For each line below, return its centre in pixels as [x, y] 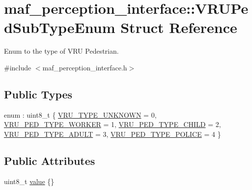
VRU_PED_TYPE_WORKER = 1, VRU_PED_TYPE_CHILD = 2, [112, 124]
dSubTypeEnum [60, 27]
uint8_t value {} [29, 181]
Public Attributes [50, 160]
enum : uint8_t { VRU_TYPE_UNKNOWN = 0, [80, 114]
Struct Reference [179, 27]
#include [18, 67]
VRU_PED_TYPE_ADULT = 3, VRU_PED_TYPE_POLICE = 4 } [112, 134]
